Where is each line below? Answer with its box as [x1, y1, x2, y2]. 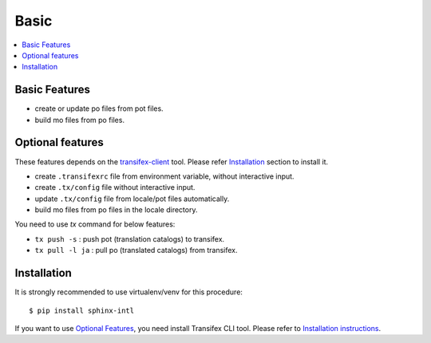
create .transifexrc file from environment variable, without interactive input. [34, 171, 295, 181]
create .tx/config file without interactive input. [34, 183, 196, 192]
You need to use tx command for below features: [14, 219, 176, 229]
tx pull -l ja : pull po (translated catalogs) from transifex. [34, 246, 239, 255]
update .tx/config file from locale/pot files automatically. [34, 194, 230, 203]
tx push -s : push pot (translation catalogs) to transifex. [34, 234, 225, 243]
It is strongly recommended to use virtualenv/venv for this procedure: [14, 287, 243, 297]
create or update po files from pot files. [34, 104, 164, 113]
